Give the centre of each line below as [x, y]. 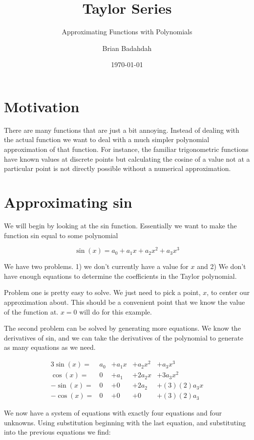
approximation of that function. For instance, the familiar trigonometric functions [126, 149]
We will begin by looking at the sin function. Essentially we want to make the [120, 225]
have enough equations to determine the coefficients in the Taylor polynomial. [120, 276]
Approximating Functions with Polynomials [127, 32]
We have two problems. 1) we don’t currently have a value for [96, 266]
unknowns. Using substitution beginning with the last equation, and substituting [125, 422]
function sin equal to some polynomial [61, 235]
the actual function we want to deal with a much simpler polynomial [107, 139]
